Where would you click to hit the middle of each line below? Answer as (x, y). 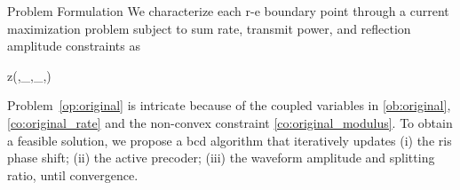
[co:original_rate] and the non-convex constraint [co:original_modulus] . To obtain (230, 122)
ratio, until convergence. (73, 174)
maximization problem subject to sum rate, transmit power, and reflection (209, 28)
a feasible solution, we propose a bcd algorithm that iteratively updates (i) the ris (230, 140)
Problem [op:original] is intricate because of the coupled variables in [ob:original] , (229, 105)
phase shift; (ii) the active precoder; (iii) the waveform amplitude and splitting (221, 158)
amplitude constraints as (74, 46)
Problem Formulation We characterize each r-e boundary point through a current (228, 11)
